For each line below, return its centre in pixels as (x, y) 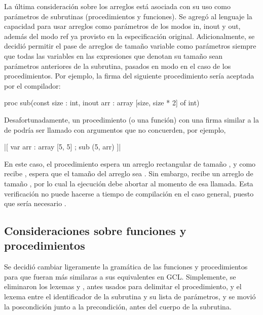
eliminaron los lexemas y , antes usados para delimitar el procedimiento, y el (123, 286)
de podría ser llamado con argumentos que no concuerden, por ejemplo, (115, 129)
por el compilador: (32, 85)
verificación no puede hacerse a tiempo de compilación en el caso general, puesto (129, 193)
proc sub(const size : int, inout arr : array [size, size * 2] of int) (102, 103)
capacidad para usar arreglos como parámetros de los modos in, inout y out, (122, 26)
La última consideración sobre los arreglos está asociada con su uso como (117, 6)
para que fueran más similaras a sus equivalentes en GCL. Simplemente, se (120, 276)
